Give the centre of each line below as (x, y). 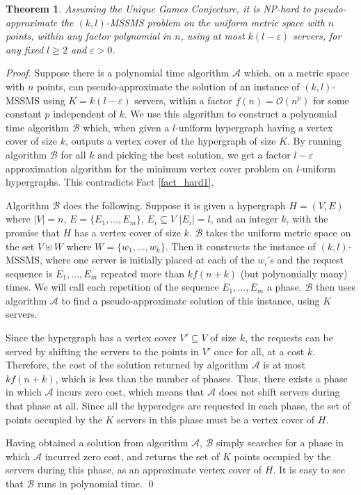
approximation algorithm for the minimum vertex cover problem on (150, 168)
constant (24, 114)
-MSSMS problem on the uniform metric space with (215, 22)
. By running (314, 141)
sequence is (29, 273)
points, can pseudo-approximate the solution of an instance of (168, 86)
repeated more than (142, 273)
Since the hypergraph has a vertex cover (91, 338)
